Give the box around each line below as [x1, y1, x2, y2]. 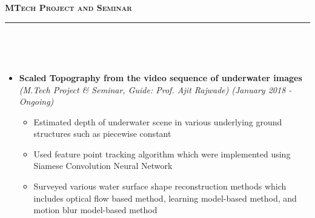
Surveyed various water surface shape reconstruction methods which [33, 180, 287, 193]
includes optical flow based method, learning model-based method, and [33, 191, 297, 204]
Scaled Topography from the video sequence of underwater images [19, 71, 302, 84]
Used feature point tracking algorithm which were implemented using [33, 147, 291, 160]
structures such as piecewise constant [33, 127, 171, 140]
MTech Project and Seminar [5, 1, 132, 14]
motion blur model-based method [33, 203, 157, 216]
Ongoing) [19, 95, 54, 108]
